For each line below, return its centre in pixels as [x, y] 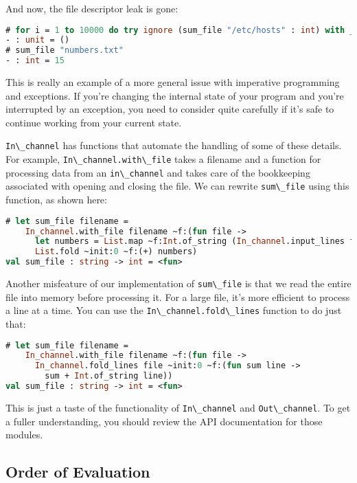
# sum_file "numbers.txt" [65, 50]
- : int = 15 [35, 61]
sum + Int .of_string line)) [109, 376]
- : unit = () [38, 40]
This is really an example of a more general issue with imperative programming [173, 82]
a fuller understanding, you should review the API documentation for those [164, 421]
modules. [24, 435]
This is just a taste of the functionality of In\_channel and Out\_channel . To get [178, 407]
